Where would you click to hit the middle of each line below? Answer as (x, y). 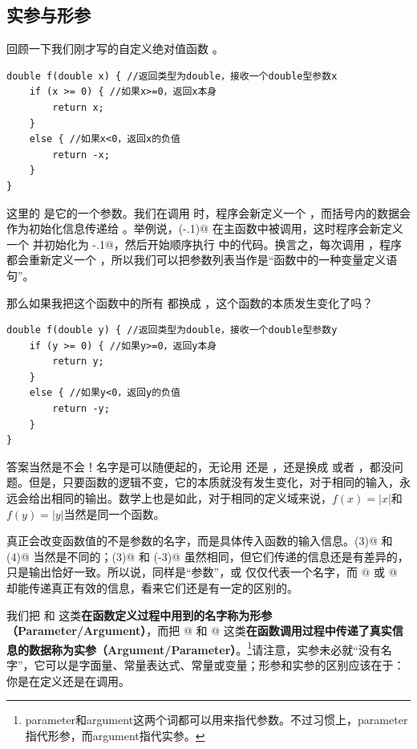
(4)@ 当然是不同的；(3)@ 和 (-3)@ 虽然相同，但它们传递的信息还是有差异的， (208, 556)
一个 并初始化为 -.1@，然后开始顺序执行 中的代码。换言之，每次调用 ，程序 (204, 244)
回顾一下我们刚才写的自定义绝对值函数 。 (115, 49)
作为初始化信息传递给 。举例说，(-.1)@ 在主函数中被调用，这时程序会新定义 (205, 228)
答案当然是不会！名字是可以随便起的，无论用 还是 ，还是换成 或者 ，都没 (199, 466)
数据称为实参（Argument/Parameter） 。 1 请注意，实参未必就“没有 (204, 648)
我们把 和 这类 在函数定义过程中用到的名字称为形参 (140, 615)
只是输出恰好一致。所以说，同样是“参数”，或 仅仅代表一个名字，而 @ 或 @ (202, 572)
